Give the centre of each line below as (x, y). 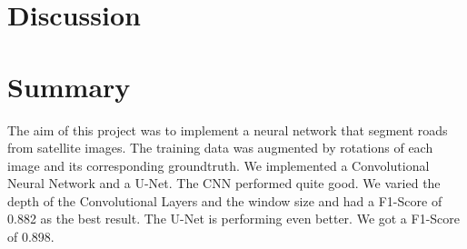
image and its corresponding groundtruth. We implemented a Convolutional (219, 165)
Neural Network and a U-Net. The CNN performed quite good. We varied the (224, 183)
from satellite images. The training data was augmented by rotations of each (220, 148)
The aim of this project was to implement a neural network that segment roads (228, 129)
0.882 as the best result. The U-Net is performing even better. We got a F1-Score (234, 219)
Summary (69, 86)
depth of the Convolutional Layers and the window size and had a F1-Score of (225, 200)
